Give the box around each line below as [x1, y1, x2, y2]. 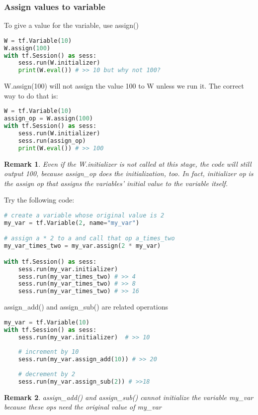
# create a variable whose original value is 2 [4, 212, 165, 219]
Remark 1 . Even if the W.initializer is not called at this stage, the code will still [4, 158, 252, 169]
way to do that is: [4, 90, 58, 101]
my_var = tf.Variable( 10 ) [4, 318, 89, 326]
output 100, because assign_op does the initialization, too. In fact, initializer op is [4, 168, 254, 179]
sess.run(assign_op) [18, 137, 86, 144]
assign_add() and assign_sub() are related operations [4, 302, 168, 312]
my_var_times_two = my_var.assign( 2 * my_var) [4, 242, 161, 250]
